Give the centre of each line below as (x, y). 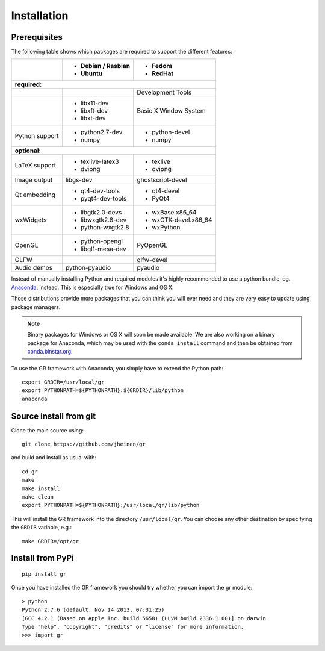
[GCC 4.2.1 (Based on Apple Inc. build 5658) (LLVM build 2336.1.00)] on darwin (144, 618)
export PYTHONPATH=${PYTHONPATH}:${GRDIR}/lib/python (103, 391)
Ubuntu (91, 73)
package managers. (36, 307)
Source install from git (54, 416)
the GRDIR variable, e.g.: (42, 528)
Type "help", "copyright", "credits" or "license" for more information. (133, 627)
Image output (34, 180)
